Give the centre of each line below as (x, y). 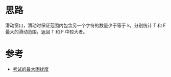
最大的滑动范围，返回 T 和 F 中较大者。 (46, 31)
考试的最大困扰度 (31, 69)
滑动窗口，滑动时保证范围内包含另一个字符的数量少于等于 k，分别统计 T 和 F (86, 25)
